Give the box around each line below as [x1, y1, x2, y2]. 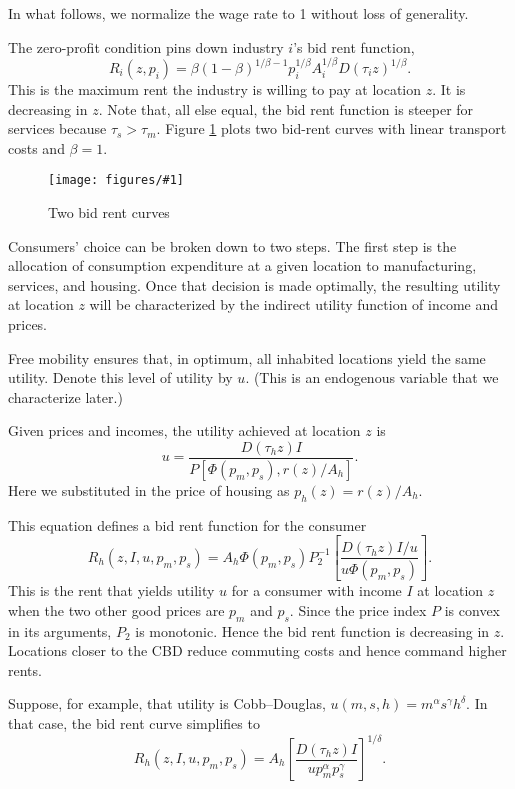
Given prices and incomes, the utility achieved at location [8, 420, 361, 441]
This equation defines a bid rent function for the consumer [8, 514, 367, 535]
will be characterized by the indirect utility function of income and [89, 294, 499, 315]
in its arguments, [8, 620, 112, 641]
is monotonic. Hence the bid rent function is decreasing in [135, 620, 490, 641]
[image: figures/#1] [48, 173, 185, 188]
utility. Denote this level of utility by [8, 367, 233, 388]
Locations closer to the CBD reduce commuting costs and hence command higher [8, 640, 507, 661]
